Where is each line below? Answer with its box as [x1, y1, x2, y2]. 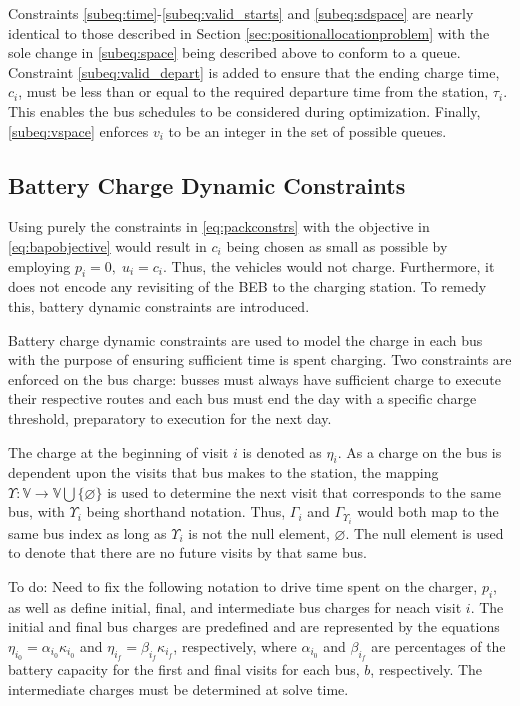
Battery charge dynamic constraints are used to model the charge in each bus [8, 329, 483, 350]
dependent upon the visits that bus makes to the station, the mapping [8, 462, 439, 483]
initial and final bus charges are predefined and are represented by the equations [8, 616, 500, 637]
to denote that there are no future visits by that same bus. [8, 542, 367, 563]
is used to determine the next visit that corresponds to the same [107, 481, 501, 502]
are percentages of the [371, 635, 506, 656]
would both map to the [357, 501, 499, 522]
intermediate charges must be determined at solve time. [8, 678, 349, 699]
